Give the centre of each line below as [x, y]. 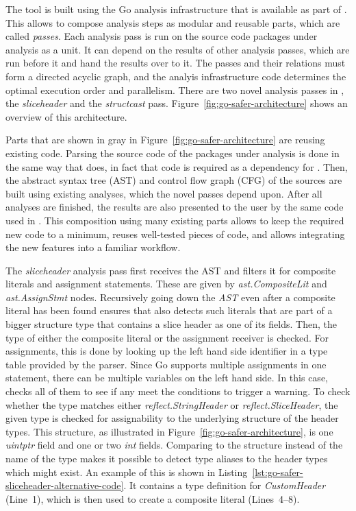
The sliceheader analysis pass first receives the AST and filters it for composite [171, 270]
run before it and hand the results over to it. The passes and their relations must [176, 63]
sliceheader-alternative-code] [65, 485]
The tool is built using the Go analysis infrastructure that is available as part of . [176, 9]
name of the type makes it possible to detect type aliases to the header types [167, 458]
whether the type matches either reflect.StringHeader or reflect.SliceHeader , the [172, 404]
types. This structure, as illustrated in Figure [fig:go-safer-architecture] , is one [169, 431]
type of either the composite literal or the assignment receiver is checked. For [167, 337]
